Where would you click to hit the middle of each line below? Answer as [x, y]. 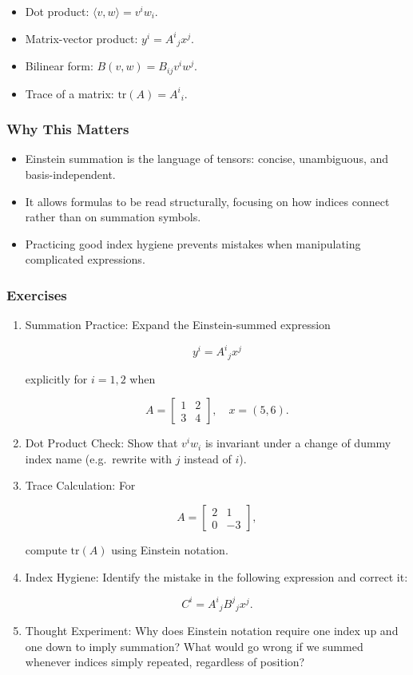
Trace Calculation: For [80, 485]
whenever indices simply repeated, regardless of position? [165, 662]
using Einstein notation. [170, 550]
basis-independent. [70, 174]
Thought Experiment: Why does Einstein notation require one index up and [212, 631]
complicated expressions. [85, 259]
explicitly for [56, 378]
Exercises [37, 294]
